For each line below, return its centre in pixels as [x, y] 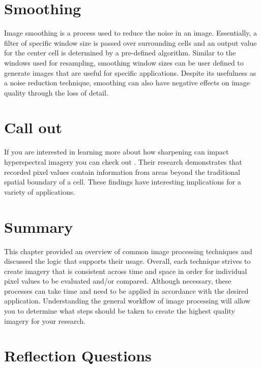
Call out [33, 127]
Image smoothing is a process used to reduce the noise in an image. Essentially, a [131, 33]
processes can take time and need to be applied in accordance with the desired [126, 290]
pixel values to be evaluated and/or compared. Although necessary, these [118, 281]
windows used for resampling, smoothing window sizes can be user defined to [124, 62]
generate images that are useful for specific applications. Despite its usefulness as [130, 72]
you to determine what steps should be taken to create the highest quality [120, 311]
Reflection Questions [78, 356]
